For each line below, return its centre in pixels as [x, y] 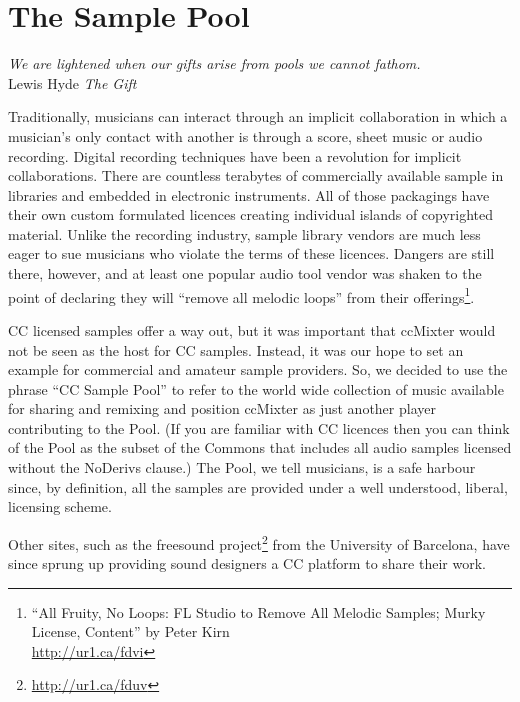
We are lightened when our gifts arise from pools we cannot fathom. [214, 63]
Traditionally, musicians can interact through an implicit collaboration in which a [258, 116]
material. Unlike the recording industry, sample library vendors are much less [244, 233]
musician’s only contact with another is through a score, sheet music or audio [245, 135]
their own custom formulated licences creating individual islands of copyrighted [251, 214]
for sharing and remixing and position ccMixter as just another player [222, 408]
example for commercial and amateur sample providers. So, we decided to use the [258, 369]
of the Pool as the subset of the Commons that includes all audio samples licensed [260, 447]
